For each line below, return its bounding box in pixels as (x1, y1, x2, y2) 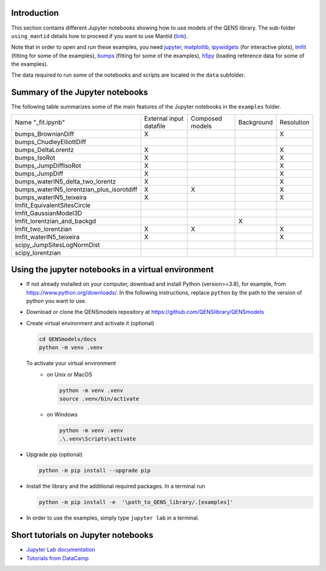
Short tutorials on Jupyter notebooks (11, 530, 153, 540)
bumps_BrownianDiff (14, 130, 75, 138)
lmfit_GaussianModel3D (14, 209, 83, 217)
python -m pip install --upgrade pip (39, 467, 151, 474)
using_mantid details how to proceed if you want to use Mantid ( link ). (11, 32, 188, 39)
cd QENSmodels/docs (39, 336, 97, 342)
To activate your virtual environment (26, 360, 117, 367)
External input (144, 114, 184, 123)
